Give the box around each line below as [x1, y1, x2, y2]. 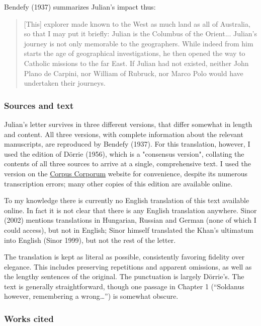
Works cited [4, 312, 54, 324]
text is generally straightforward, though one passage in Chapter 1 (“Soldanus [4, 281, 244, 291]
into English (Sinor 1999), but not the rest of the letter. [4, 234, 176, 245]
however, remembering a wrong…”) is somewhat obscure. [4, 291, 179, 301]
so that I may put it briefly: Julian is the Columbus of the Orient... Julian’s [24, 28, 257, 39]
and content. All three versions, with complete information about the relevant [4, 128, 243, 139]
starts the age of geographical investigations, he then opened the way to [24, 48, 245, 58]
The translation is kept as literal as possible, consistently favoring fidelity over [4, 251, 245, 262]
